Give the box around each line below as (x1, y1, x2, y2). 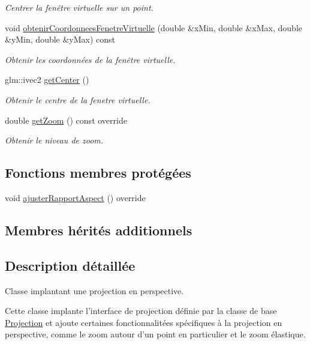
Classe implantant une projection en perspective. (5, 284, 184, 297)
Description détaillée (5, 256, 136, 274)
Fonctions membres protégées (5, 163, 191, 182)
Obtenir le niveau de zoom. (5, 134, 104, 146)
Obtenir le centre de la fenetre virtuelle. (5, 93, 151, 106)
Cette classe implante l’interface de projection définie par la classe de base (5, 304, 277, 317)
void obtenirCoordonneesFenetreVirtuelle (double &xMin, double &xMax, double (5, 21, 302, 34)
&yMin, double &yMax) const (5, 33, 116, 46)
